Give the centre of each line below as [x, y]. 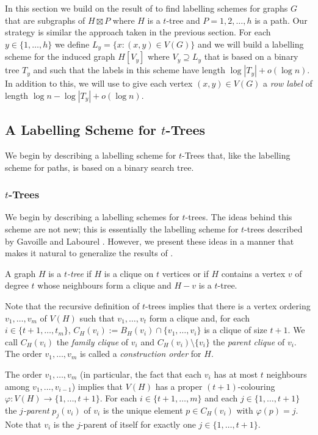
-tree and [183, 20]
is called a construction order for [140, 354]
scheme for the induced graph [60, 56]
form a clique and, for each [199, 318]
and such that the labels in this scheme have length [129, 70]
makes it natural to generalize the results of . [89, 253]
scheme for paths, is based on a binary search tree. [99, 167]
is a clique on [129, 273]
